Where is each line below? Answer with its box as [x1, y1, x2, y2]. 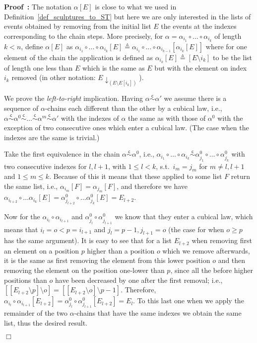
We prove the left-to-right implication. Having [4, 93, 143, 103]
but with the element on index [154, 62, 247, 73]
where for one [205, 41, 247, 51]
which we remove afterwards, [162, 245, 250, 256]
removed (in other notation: [11, 72, 96, 83]
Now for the [4, 211, 40, 222]
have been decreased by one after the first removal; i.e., [55, 274, 223, 285]
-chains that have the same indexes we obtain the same [74, 308, 242, 318]
